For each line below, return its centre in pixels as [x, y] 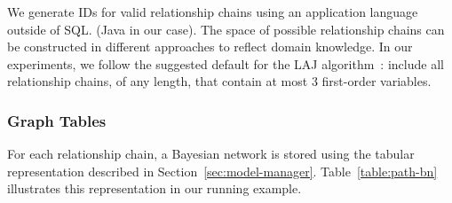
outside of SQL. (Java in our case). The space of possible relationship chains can [226, 29]
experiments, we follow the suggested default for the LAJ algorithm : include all [226, 63]
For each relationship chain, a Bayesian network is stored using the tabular [211, 154]
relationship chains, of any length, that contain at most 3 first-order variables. [219, 81]
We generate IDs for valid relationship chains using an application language [213, 12]
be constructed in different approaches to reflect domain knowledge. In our [210, 47]
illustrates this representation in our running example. [155, 188]
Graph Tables [57, 120]
